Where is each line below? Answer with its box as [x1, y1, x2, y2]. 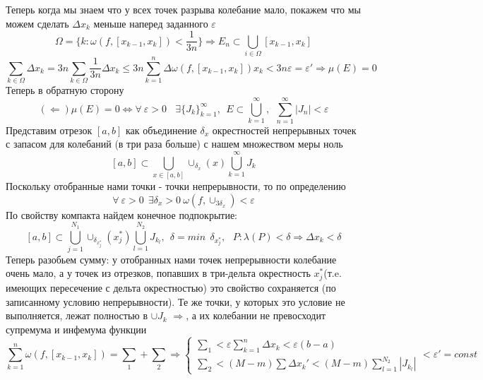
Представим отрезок [6, 122, 93, 137]
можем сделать [6, 16, 69, 30]
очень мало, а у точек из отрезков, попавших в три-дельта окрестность [6, 266, 311, 280]
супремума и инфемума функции [6, 321, 147, 336]
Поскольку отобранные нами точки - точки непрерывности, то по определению [6, 179, 346, 194]
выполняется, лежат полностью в [6, 308, 148, 323]
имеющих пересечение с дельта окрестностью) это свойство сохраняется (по [6, 280, 336, 295]
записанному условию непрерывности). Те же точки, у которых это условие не [6, 294, 345, 309]
